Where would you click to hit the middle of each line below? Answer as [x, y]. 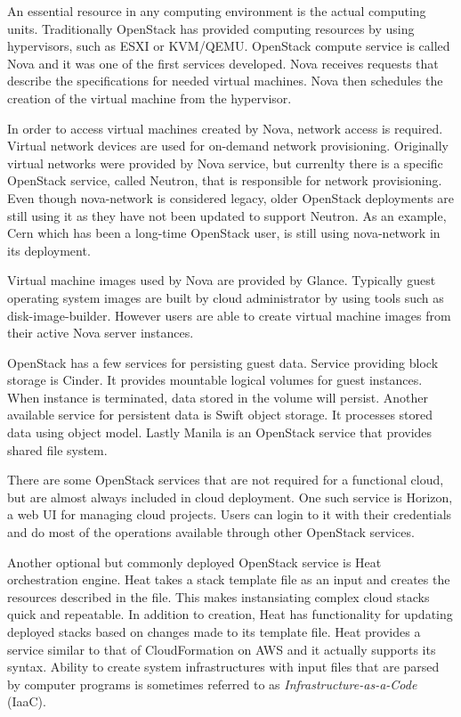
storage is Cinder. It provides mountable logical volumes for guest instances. [215, 380]
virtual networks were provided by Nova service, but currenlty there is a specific [225, 163]
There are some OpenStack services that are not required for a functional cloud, [226, 480]
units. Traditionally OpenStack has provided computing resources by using [211, 28]
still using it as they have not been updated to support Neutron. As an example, [227, 215]
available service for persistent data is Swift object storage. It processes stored [220, 415]
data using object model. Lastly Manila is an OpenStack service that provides [220, 432]
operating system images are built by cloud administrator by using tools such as [226, 297]
